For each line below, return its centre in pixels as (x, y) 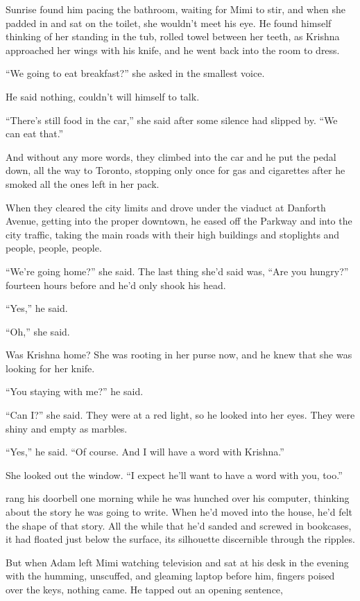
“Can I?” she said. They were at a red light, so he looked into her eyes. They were (180, 415)
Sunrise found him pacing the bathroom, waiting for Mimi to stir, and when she (176, 9)
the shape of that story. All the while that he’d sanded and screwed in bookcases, (179, 525)
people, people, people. (54, 248)
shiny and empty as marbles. (67, 428)
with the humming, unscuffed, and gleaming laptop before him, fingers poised (170, 576)
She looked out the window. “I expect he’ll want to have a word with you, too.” (174, 474)
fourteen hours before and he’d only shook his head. (116, 285)
